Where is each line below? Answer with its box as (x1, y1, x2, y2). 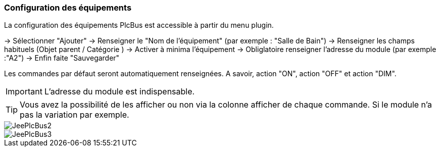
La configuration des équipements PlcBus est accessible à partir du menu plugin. (4, 21, 274, 30)
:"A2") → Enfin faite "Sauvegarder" (4, 54, 120, 63)
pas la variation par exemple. (20, 110, 129, 120)
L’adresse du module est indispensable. (44, 86, 195, 97)
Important (6, 86, 42, 97)
